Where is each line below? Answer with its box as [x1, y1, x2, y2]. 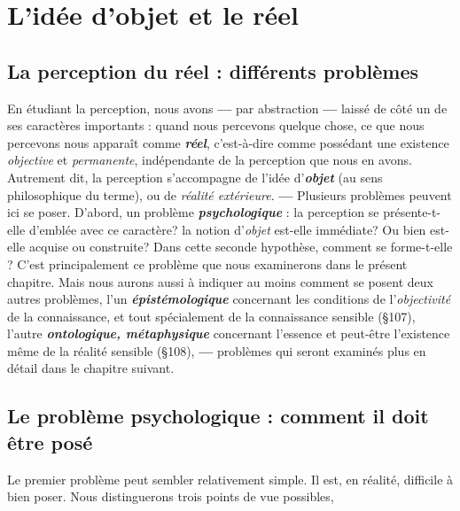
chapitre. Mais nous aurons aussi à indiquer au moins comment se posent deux [7, 272, 433, 290]
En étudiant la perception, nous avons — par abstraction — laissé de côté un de [7, 98, 448, 117]
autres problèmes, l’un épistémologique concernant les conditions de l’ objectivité [7, 290, 451, 308]
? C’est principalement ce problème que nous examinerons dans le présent [7, 254, 408, 273]
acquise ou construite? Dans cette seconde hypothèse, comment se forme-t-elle [28, 237, 453, 256]
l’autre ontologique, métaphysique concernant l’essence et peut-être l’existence [7, 324, 450, 343]
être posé [7, 428, 93, 455]
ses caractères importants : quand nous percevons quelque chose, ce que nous [7, 116, 425, 135]
